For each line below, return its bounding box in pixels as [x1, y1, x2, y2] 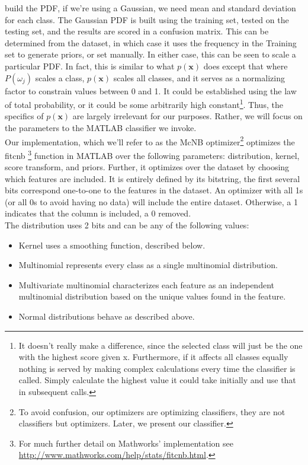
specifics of [5, 110, 44, 122]
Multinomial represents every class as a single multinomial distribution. [18, 259, 278, 271]
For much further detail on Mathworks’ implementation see [18, 437, 233, 449]
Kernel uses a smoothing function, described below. [18, 238, 206, 251]
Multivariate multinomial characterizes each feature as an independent [18, 278, 274, 291]
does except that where [203, 59, 288, 72]
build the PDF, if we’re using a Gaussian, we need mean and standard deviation [5, 2, 296, 14]
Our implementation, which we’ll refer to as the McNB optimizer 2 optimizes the [5, 133, 295, 148]
